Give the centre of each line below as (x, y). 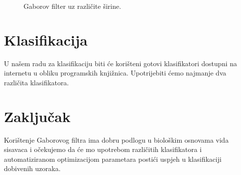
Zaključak (37, 116)
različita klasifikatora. (36, 82)
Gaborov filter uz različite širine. (72, 6)
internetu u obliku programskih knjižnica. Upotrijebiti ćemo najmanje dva (115, 73)
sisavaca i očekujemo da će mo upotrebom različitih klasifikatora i (103, 149)
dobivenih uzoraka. (32, 168)
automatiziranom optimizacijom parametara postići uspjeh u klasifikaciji (113, 159)
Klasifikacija (46, 39)
